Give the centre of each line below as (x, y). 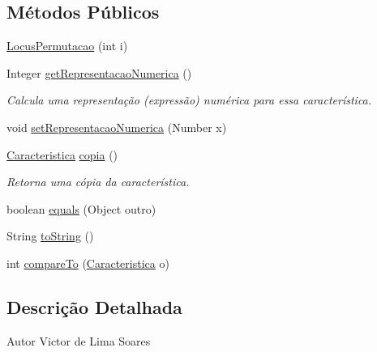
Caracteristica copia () (62, 154)
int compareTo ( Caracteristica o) (88, 263)
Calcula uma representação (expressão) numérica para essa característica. (189, 100)
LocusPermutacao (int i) (67, 46)
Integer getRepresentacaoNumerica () (99, 72)
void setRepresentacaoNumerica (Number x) (117, 127)
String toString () (50, 236)
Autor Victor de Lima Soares (79, 340)
